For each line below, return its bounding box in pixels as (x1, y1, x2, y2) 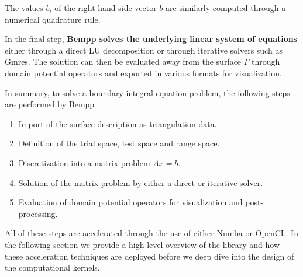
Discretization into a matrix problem (18, 156, 150, 169)
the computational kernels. (5, 261, 100, 274)
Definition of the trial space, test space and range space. (18, 137, 220, 149)
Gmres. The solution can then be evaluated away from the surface (5, 55, 242, 68)
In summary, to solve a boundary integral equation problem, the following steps (5, 86, 290, 99)
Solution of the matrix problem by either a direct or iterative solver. (18, 176, 263, 188)
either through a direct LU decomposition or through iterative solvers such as (5, 44, 283, 56)
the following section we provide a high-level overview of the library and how (5, 238, 280, 250)
